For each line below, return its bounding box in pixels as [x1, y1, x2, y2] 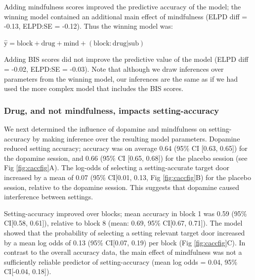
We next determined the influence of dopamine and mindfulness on [4, 123, 207, 134]
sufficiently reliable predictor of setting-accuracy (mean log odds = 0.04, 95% [4, 256, 238, 267]
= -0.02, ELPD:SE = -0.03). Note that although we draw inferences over [4, 63, 224, 74]
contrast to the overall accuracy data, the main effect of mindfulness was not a [4, 247, 242, 257]
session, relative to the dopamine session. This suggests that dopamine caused [4, 182, 240, 192]
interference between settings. [4, 191, 93, 202]
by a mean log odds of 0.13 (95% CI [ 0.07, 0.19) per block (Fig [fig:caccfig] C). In [4, 237, 246, 247]
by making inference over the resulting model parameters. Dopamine [32, 133, 240, 143]
